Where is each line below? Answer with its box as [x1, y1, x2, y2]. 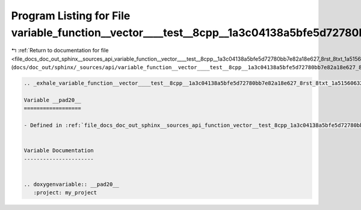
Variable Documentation [23, 147, 94, 154]
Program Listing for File [11, 9, 131, 22]
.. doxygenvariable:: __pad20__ [23, 181, 120, 188]
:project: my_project [33, 190, 97, 196]
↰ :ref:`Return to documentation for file [11, 47, 109, 54]
